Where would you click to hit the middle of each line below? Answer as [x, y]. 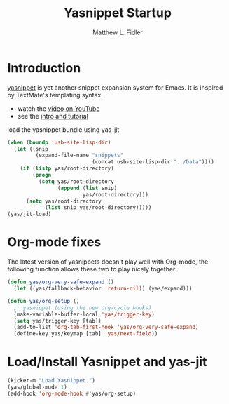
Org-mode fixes [54, 242]
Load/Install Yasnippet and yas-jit [107, 362]
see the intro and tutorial [53, 116]
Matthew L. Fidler [118, 32]
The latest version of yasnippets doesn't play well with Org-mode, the [108, 262]
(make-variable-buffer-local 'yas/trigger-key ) [84, 314]
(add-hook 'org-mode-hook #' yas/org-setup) [72, 393]
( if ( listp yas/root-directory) [67, 169]
